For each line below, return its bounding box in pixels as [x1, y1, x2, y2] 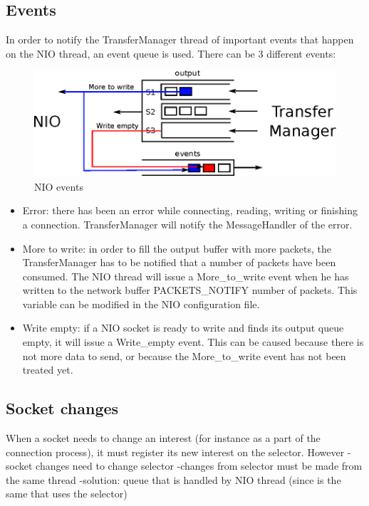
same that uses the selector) [6, 486, 128, 501]
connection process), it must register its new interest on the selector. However [6, 444, 345, 459]
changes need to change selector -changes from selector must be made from [36, 458, 363, 473]
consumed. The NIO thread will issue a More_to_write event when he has [22, 268, 349, 283]
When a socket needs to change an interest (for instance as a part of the [6, 431, 321, 446]
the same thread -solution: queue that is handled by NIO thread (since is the [6, 472, 341, 487]
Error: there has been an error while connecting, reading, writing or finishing [22, 203, 358, 218]
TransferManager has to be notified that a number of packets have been [22, 255, 336, 270]
